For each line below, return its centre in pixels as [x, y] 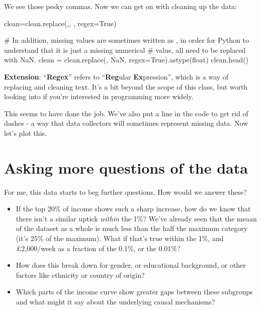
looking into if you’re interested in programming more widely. [99, 96]
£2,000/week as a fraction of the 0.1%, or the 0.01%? [98, 248]
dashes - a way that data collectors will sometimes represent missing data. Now [126, 123]
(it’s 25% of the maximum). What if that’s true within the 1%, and [120, 238]
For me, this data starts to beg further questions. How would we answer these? [125, 191]
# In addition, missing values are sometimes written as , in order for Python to [126, 40]
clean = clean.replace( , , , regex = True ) [60, 23]
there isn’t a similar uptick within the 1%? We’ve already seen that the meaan [136, 218]
